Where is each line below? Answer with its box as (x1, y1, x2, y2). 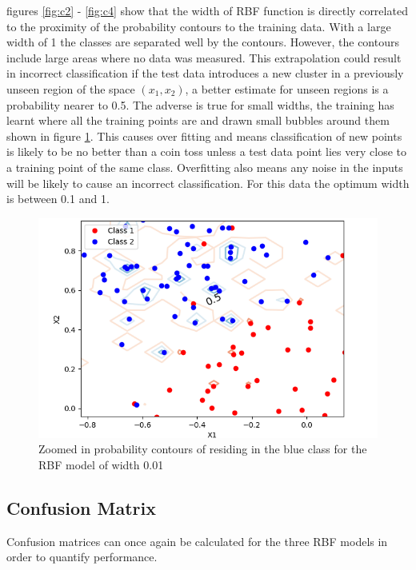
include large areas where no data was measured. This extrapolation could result (6, 49, 402, 66)
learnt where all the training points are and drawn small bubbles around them (6, 112, 390, 129)
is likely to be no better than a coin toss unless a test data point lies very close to (6, 143, 406, 160)
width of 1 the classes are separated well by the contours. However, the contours (6, 34, 399, 50)
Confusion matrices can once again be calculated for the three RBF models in (6, 532, 388, 549)
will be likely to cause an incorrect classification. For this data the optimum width (6, 174, 410, 191)
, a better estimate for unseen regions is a (185, 80, 389, 97)
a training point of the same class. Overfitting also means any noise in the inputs (6, 158, 403, 175)
